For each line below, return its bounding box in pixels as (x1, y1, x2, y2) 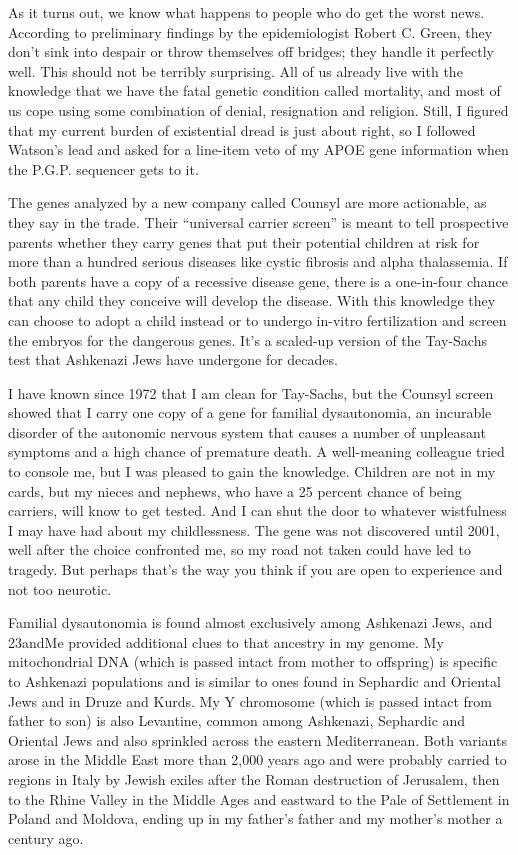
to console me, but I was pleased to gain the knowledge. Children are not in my (8, 461, 496, 482)
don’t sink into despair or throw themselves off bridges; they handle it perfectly (8, 41, 494, 62)
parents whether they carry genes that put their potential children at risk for (8, 231, 480, 252)
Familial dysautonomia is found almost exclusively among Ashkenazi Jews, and (8, 612, 493, 633)
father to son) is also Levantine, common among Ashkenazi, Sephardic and (8, 710, 466, 731)
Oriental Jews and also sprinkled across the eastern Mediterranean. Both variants (8, 729, 507, 750)
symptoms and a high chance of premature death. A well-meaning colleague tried (8, 441, 505, 462)
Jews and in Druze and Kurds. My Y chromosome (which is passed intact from (8, 690, 492, 711)
